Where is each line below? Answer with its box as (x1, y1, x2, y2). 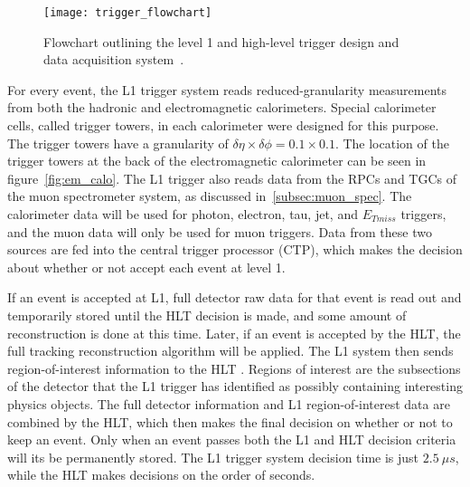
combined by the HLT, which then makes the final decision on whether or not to (7, 412, 453, 431)
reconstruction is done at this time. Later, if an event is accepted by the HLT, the (7, 323, 461, 342)
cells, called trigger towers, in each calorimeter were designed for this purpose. (7, 116, 439, 135)
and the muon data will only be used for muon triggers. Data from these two (7, 222, 432, 241)
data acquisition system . (43, 50, 184, 69)
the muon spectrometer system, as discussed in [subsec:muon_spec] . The (7, 186, 412, 205)
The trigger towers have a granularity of (7, 133, 229, 152)
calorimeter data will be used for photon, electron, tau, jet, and (7, 205, 358, 223)
